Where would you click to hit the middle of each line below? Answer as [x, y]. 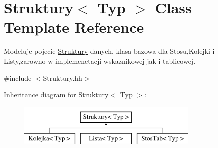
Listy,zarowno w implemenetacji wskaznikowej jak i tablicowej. [100, 61]
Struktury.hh [63, 77]
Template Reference [74, 27]
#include [18, 77]
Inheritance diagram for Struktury [56, 94]
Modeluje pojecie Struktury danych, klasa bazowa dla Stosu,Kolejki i [109, 51]
